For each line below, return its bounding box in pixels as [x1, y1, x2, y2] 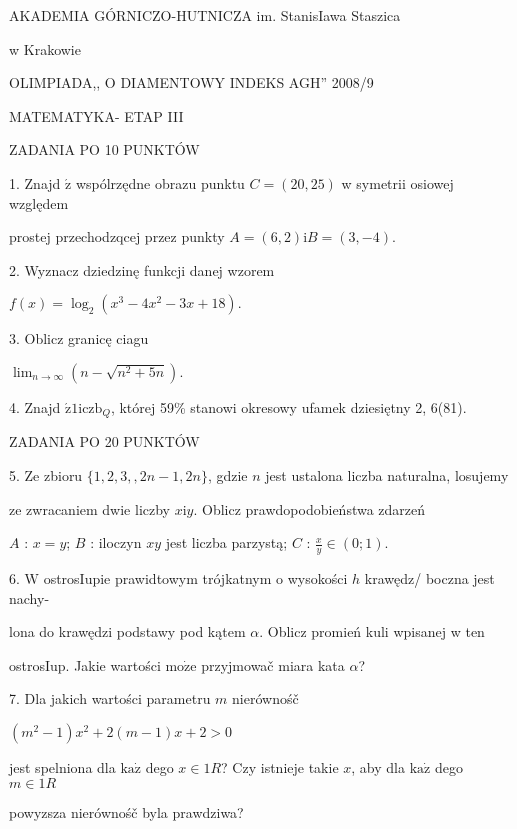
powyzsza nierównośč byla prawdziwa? [9, 801, 244, 822]
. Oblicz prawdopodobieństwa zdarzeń [193, 498, 426, 519]
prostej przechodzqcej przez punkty [9, 226, 225, 247]
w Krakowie [9, 38, 81, 59]
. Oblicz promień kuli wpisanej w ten [259, 621, 485, 642]
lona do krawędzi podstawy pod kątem [9, 621, 246, 642]
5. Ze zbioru [9, 464, 83, 485]
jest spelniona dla [9, 756, 116, 777]
